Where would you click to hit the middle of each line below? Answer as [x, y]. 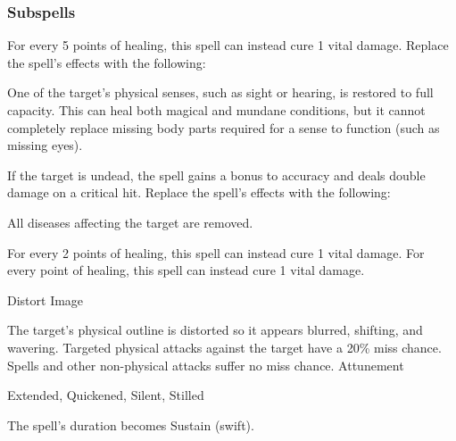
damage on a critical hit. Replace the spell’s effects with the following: [199, 192]
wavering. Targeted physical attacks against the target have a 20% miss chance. [224, 347]
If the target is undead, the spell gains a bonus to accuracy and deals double [216, 175]
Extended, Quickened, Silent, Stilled [106, 395]
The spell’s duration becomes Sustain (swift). [131, 424]
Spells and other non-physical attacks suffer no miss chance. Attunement [206, 365]
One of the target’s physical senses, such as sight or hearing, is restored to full [220, 92]
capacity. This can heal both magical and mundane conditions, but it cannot [216, 110]
